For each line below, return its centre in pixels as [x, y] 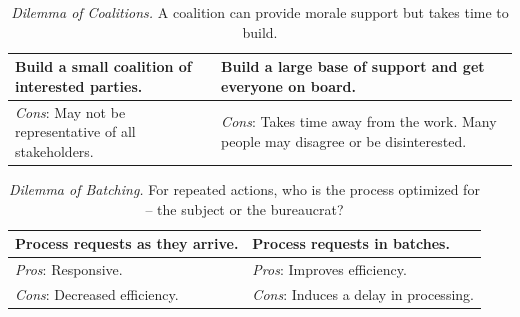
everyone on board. [289, 85]
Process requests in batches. [351, 243]
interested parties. [79, 85]
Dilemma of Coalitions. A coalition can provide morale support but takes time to [260, 12]
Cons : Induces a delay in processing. [363, 293]
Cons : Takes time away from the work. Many [359, 121]
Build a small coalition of [103, 66]
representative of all [75, 131]
